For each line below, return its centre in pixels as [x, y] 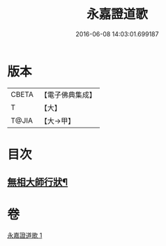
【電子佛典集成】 [68, 95]
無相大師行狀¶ [38, 182]
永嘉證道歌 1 [25, 236]
